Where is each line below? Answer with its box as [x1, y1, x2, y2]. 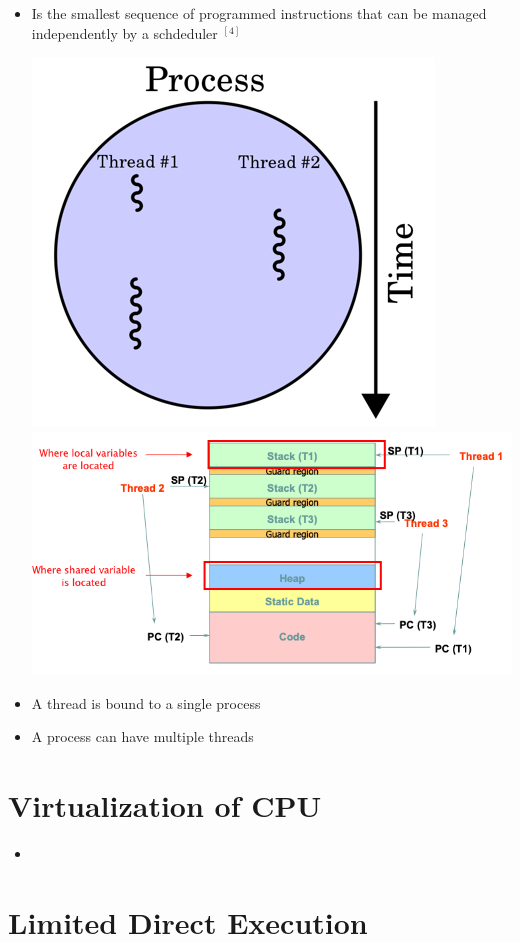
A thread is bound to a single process [31, 692, 261, 713]
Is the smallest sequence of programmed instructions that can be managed [31, 3, 487, 23]
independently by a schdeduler [31, 22, 218, 43]
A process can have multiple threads [31, 726, 254, 747]
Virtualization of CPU [8, 785, 322, 826]
